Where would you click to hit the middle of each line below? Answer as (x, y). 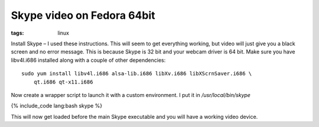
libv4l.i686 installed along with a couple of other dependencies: (88, 60)
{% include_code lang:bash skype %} (57, 106)
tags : (17, 33)
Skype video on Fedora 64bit (83, 15)
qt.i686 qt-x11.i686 (63, 82)
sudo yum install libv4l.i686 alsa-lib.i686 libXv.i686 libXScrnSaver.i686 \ (137, 74)
